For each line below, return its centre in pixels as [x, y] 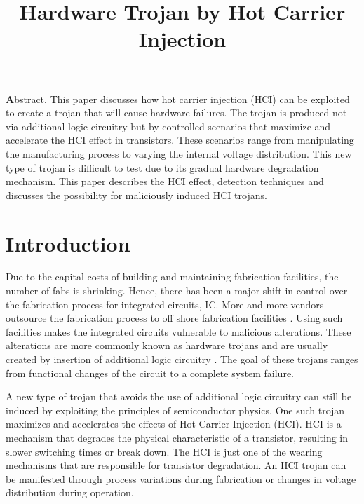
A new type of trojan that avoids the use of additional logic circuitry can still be [179, 396]
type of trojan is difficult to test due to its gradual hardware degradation [162, 167]
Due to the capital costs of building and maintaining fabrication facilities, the [172, 277]
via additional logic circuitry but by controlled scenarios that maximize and [168, 126]
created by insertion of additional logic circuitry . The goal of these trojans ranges [182, 359]
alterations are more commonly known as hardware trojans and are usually [167, 345]
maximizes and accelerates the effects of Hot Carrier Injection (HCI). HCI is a [174, 424]
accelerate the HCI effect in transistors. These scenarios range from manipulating [180, 140]
